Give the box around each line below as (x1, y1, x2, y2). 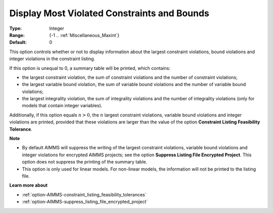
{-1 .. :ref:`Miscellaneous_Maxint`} (49, 32, 120, 38)
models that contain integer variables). (22, 103, 103, 109)
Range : (9, 32, 25, 38)
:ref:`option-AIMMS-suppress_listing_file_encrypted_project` (22, 199, 148, 205)
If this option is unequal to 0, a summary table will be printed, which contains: (9, 65, 171, 71)
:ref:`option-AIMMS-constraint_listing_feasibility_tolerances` (22, 191, 147, 197)
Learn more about (9, 182, 48, 188)
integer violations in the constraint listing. (9, 56, 96, 62)
